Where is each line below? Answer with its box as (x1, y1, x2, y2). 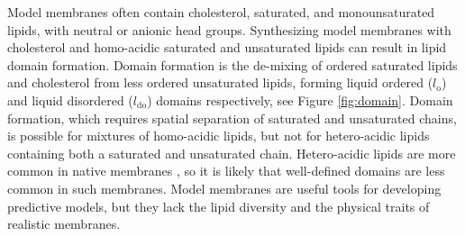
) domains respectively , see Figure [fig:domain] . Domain (147, 90, 453, 109)
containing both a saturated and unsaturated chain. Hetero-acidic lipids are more (7, 143, 456, 162)
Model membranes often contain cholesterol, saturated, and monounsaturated (7, 3, 435, 21)
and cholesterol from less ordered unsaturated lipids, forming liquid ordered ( (7, 73, 433, 92)
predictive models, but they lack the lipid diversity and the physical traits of (7, 196, 430, 215)
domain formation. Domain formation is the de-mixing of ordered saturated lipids (7, 55, 458, 74)
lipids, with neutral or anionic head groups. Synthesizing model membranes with (7, 20, 451, 39)
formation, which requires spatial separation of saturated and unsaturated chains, (7, 108, 457, 127)
